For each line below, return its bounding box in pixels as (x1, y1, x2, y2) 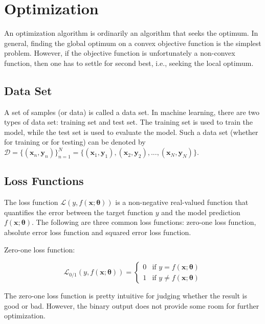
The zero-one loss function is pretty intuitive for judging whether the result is (4, 290, 248, 301)
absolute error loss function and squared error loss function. (4, 227, 191, 238)
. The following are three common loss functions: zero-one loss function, (32, 217, 256, 227)
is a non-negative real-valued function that (115, 197, 249, 207)
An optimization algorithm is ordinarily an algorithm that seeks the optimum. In (4, 28, 258, 38)
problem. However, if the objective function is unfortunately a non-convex (4, 48, 235, 58)
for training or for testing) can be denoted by (4, 136, 146, 147)
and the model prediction (161, 206, 240, 217)
